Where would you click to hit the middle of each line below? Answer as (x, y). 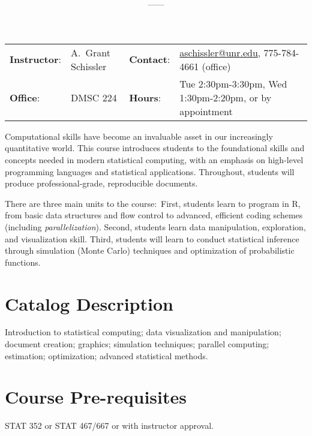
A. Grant (91, 52)
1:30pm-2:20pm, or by (226, 97)
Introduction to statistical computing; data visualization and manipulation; (143, 332)
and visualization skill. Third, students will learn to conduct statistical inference (152, 238)
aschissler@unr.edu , (220, 52)
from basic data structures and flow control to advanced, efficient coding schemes (154, 215)
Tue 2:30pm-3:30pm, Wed (233, 83)
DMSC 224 (94, 97)
